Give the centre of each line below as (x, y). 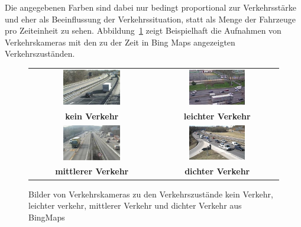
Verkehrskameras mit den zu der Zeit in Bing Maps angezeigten (120, 42)
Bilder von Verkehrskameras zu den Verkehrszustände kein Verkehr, (151, 194)
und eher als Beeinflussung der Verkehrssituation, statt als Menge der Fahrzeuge (150, 19)
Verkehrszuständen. (40, 53)
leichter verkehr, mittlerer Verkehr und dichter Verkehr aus (135, 205)
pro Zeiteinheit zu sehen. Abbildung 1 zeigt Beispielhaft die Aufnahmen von (143, 30)
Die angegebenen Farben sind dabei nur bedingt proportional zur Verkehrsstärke (150, 7)
